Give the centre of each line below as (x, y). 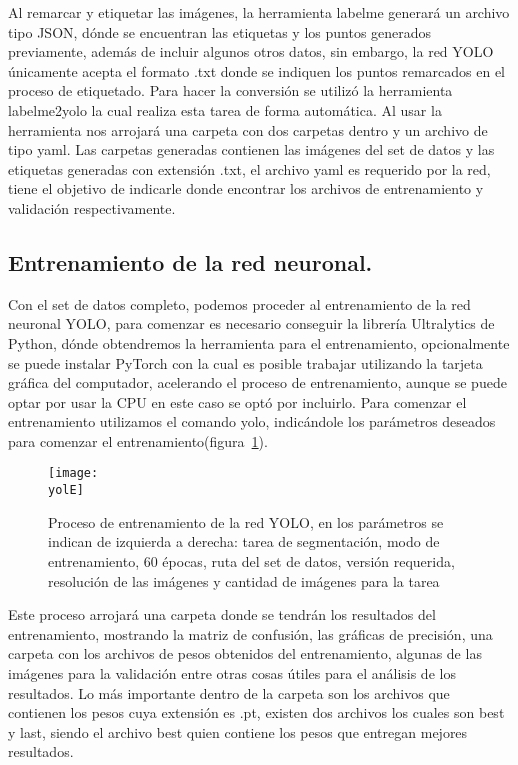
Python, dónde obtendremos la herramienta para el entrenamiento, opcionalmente (259, 342)
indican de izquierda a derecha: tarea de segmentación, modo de (244, 541)
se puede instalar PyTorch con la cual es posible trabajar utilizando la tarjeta (245, 362)
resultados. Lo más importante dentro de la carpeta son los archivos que (229, 692)
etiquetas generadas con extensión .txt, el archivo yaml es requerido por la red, (249, 168)
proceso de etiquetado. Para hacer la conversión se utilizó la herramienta (230, 90)
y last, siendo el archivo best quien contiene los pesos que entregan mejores (238, 731)
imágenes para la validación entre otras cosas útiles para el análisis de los (232, 672)
